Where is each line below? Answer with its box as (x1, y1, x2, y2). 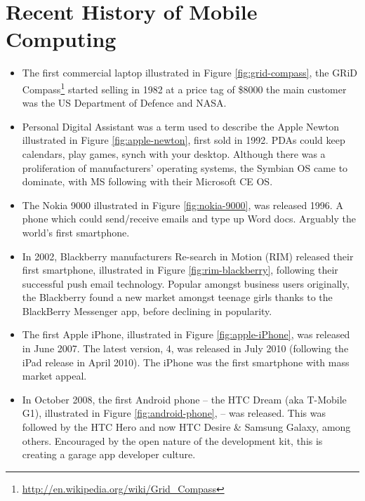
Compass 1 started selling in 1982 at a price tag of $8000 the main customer (22, 79, 347, 96)
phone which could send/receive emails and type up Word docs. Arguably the (22, 211, 356, 226)
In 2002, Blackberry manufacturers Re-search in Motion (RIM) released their (22, 248, 354, 263)
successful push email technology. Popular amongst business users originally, (22, 276, 350, 290)
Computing (6, 25, 117, 53)
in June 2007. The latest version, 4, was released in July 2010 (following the (22, 341, 349, 356)
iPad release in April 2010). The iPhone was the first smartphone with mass (22, 354, 350, 369)
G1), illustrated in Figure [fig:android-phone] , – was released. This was (22, 406, 326, 420)
